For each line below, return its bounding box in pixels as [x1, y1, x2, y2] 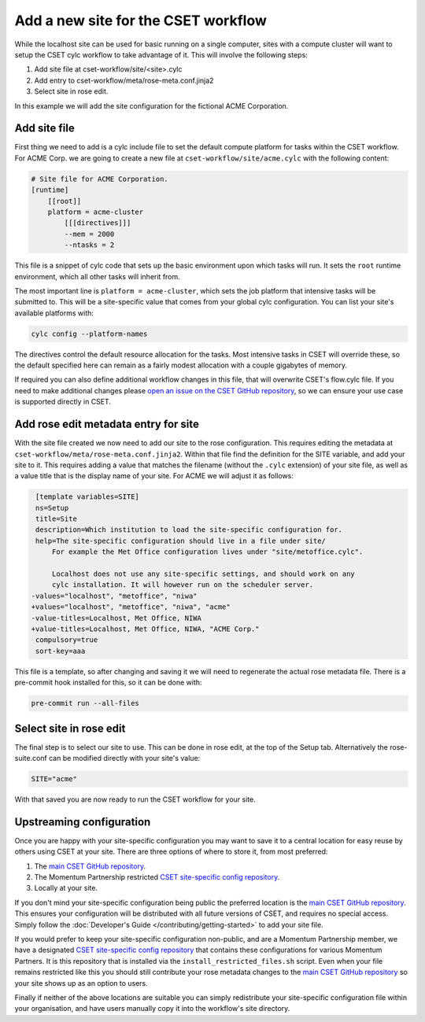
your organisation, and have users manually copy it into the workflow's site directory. [14, 1004, 290, 1013]
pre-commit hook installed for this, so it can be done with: [14, 677, 202, 688]
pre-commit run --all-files [31, 699, 139, 708]
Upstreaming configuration [14, 815, 151, 828]
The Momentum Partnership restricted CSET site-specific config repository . [34, 873, 280, 882]
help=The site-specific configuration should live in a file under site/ [35, 536, 327, 545]
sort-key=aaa [35, 646, 86, 655]
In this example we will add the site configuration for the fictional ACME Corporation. [14, 101, 289, 110]
